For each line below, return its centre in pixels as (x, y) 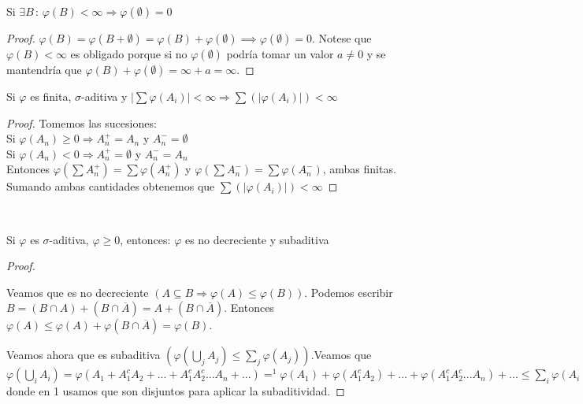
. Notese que (342, 38)
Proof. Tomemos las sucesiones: (82, 122)
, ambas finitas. (359, 169)
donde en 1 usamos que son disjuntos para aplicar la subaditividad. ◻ (176, 391)
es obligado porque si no (129, 54)
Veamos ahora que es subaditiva (84, 355)
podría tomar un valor (280, 54)
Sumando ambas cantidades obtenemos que (111, 186)
